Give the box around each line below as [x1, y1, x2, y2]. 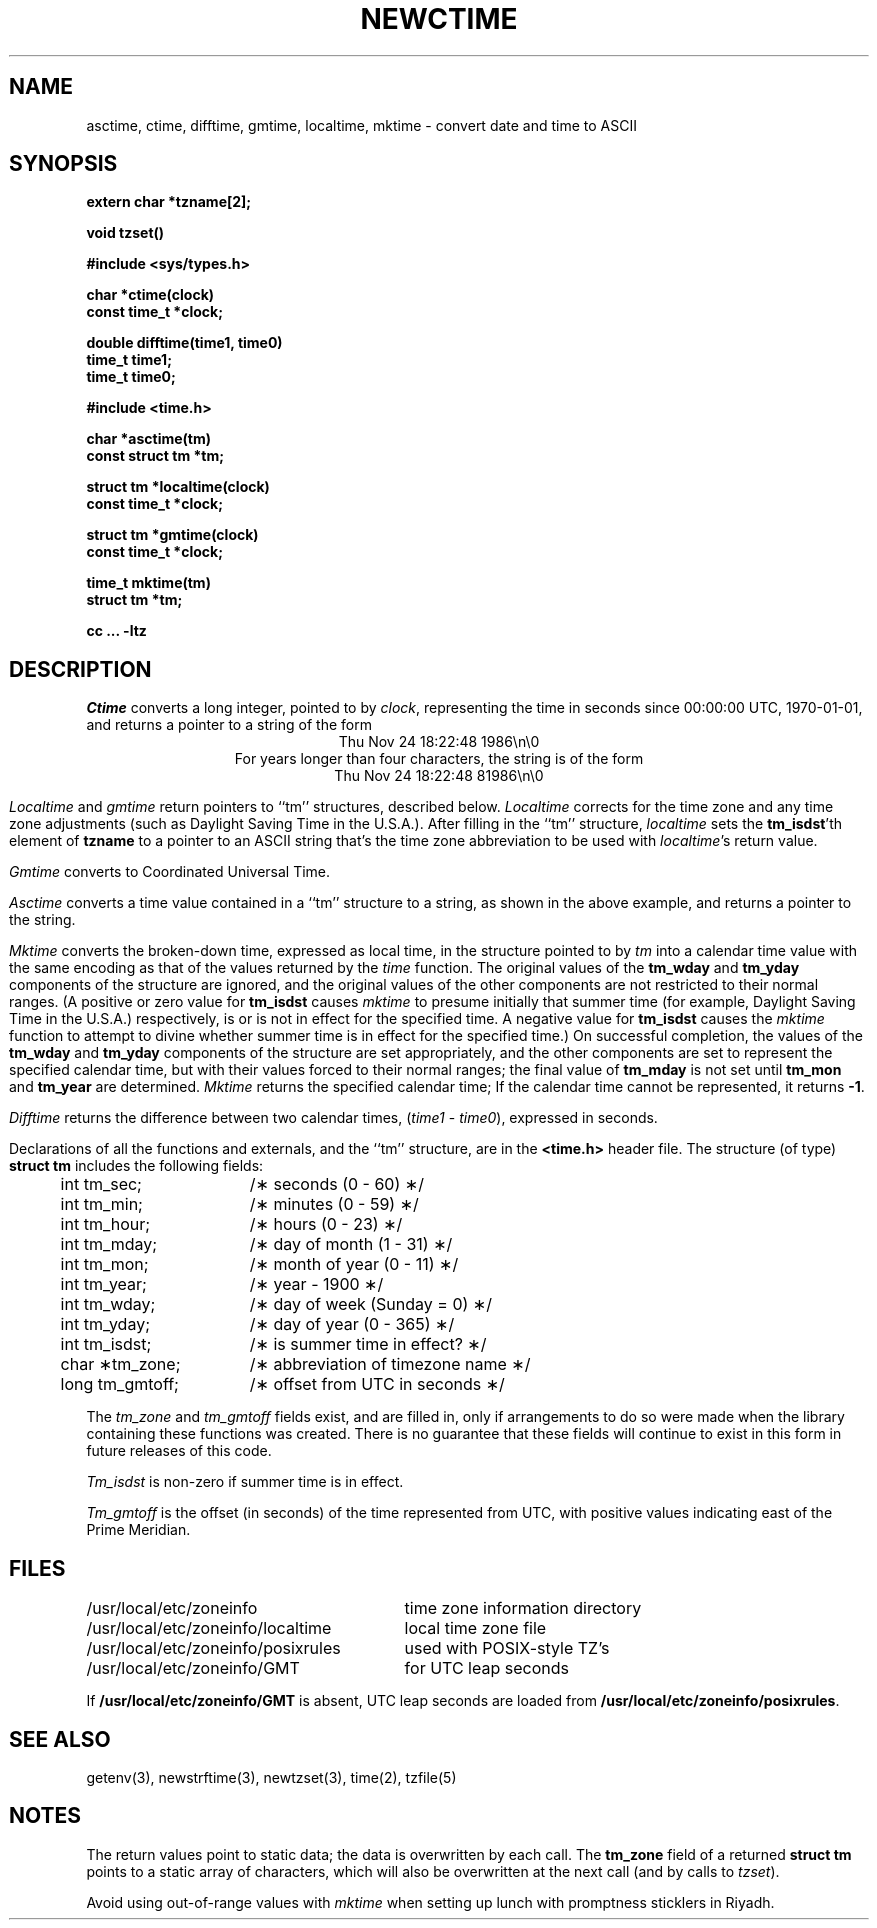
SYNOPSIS [9, 151, 118, 177]
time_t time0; [86, 368, 176, 386]
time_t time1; [86, 351, 172, 369]
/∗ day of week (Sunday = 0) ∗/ [249, 1294, 492, 1315]
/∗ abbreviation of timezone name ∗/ [249, 1354, 531, 1375]
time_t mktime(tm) [86, 574, 211, 592]
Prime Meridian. [86, 1521, 191, 1539]
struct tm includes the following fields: [9, 1157, 264, 1175]
